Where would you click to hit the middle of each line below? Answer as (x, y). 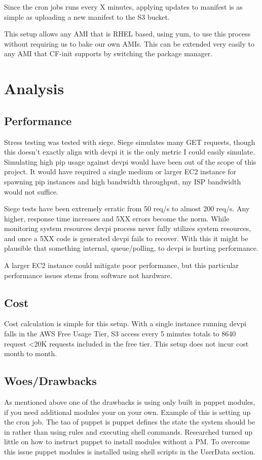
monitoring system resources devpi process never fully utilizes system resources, (128, 228)
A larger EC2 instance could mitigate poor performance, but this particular (122, 265)
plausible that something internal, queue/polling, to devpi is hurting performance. (131, 248)
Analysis (34, 88)
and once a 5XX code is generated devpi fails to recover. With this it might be (126, 238)
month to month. (31, 353)
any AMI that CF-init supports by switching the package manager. (108, 53)
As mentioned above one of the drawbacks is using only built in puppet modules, (130, 402)
